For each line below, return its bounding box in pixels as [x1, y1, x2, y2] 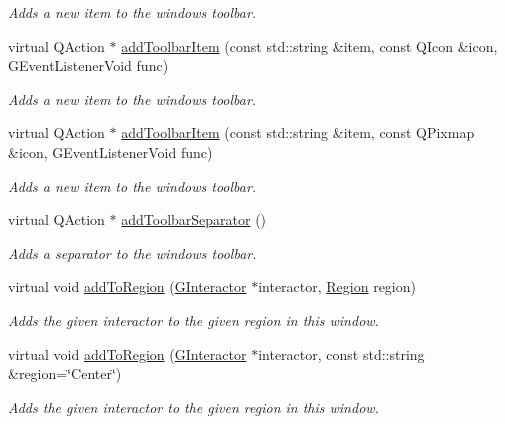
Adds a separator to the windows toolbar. [8, 242, 257, 263]
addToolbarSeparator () [121, 209, 267, 230]
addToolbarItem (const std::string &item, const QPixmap [121, 122, 475, 143]
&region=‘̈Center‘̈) [8, 363, 122, 384]
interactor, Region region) [258, 276, 416, 297]
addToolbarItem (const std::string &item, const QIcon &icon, [121, 35, 498, 56]
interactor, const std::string [258, 343, 425, 364]
